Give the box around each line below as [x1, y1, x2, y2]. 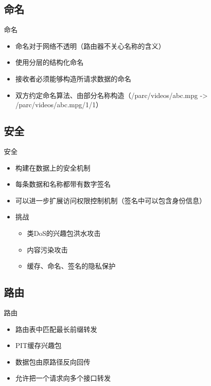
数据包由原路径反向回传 [15, 356, 90, 367]
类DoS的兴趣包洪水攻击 [27, 228, 101, 238]
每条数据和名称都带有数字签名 [15, 179, 111, 189]
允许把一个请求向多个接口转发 [15, 373, 111, 383]
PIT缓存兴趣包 [15, 340, 62, 350]
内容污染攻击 [27, 244, 68, 254]
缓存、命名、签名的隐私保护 [27, 261, 116, 271]
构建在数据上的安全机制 [15, 162, 90, 173]
